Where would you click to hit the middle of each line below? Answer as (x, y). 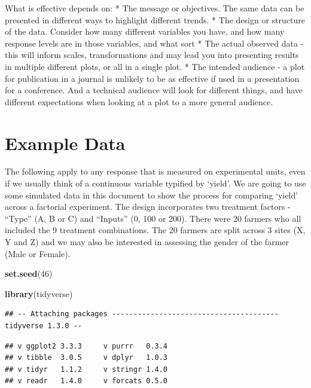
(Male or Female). (38, 253)
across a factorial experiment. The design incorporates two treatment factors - (148, 207)
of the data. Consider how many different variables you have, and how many (145, 31)
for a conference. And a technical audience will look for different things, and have (154, 90)
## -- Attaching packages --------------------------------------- (142, 314)
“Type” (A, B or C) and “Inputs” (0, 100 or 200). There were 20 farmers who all (153, 218)
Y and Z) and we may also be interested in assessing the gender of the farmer (147, 242)
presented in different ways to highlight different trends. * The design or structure (155, 19)
